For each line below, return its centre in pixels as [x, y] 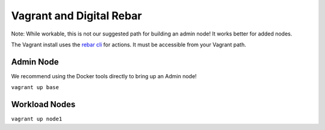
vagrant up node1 [37, 119]
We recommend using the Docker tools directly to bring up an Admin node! [104, 76]
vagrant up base [35, 88]
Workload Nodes [43, 104]
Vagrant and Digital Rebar [77, 16]
